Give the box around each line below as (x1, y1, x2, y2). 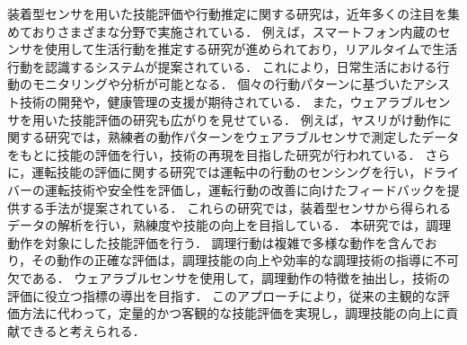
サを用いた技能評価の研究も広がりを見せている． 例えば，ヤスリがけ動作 (7, 110, 439, 128)
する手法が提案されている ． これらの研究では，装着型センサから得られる (19, 198, 452, 217)
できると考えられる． (19, 321, 145, 340)
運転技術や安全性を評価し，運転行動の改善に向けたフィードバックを (44, 180, 447, 199)
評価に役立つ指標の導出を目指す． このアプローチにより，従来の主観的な (7, 286, 437, 305)
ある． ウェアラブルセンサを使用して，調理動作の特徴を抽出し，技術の (31, 268, 451, 287)
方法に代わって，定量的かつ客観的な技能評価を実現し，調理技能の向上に (19, 304, 446, 323)
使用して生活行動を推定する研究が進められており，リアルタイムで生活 (44, 40, 458, 58)
